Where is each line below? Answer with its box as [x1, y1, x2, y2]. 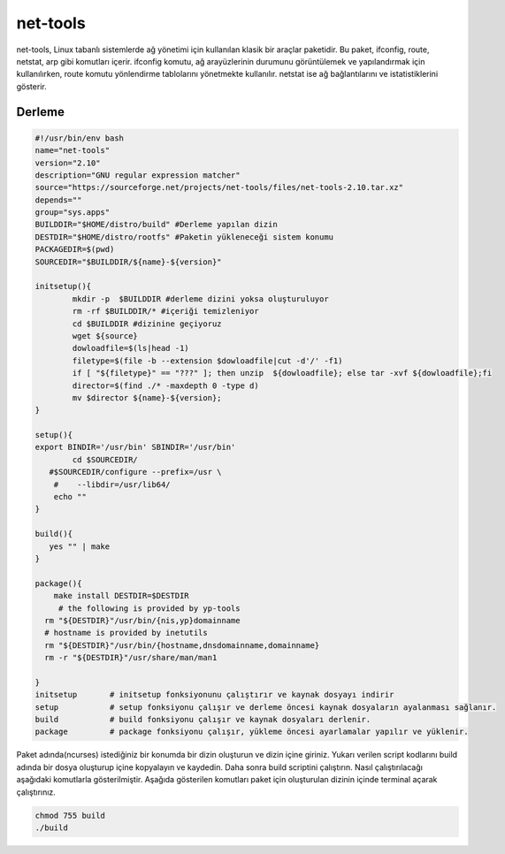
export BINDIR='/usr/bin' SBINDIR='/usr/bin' [34, 442, 236, 453]
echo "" [53, 492, 88, 502]
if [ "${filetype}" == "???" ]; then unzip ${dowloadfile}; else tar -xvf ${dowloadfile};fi [72, 368, 493, 378]
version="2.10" [34, 157, 101, 168]
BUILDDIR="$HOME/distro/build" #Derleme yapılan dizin [34, 219, 278, 230]
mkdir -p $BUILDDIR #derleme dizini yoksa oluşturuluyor [72, 294, 329, 304]
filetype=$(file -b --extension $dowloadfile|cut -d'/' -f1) [72, 355, 343, 366]
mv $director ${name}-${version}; [72, 393, 222, 402]
